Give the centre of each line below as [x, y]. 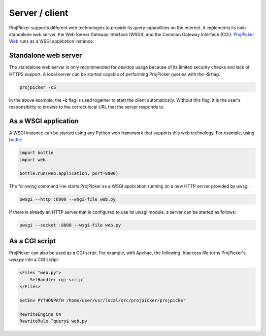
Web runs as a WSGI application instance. [52, 41]
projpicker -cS [38, 87]
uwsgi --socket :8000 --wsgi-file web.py [70, 225]
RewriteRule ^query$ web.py [53, 321]
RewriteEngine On [40, 314]
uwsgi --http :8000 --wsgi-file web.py [67, 199]
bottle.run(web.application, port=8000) [69, 173]
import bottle [36, 153]
